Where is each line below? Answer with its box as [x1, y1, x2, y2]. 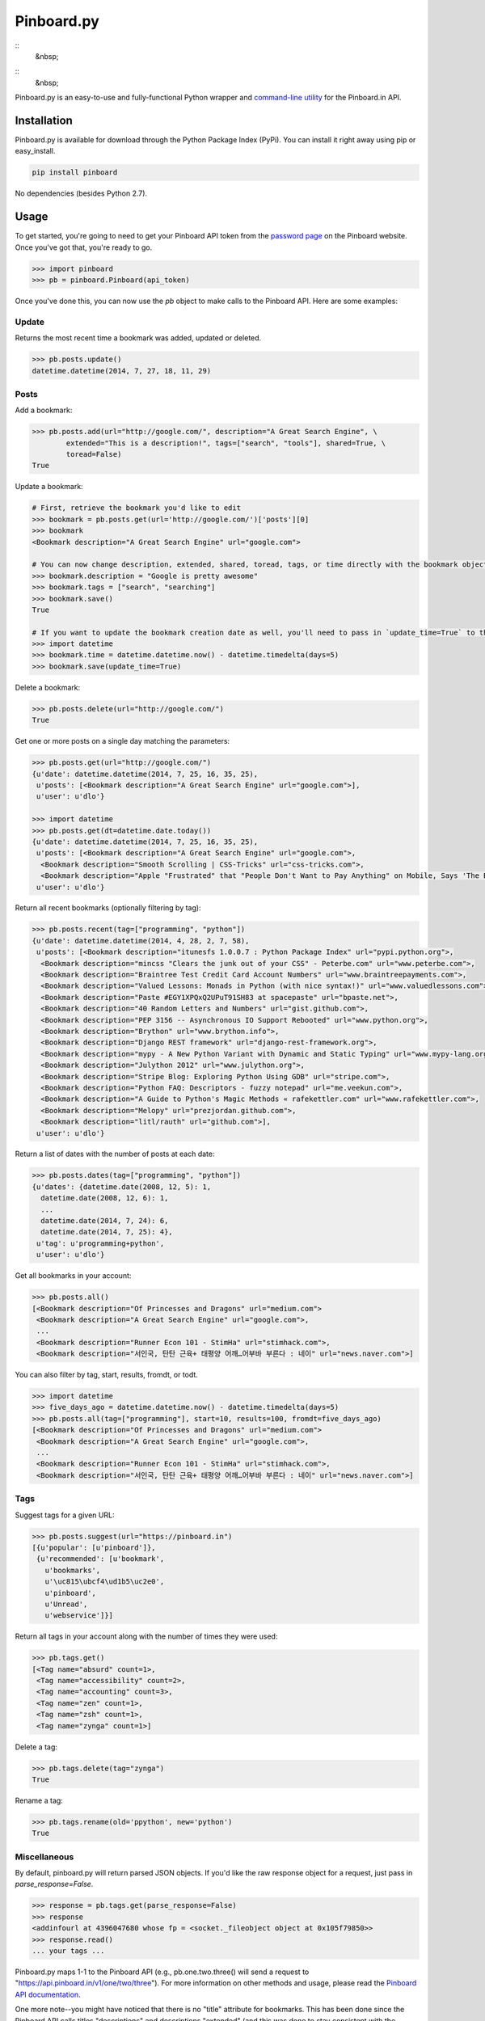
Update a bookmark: [15, 482, 84, 492]
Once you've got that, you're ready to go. [15, 243, 153, 252]
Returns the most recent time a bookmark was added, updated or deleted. [15, 333, 262, 343]
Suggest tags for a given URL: [15, 1510, 115, 1520]
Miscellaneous [15, 1851, 74, 1863]
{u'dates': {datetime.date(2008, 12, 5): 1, [32, 1182, 212, 1192]
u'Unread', [44, 1599, 88, 1609]
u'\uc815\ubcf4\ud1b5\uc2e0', [44, 1577, 165, 1586]
